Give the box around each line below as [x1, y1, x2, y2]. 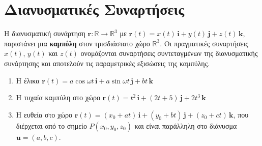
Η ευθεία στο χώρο [16, 109, 73, 120]
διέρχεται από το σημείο [16, 120, 87, 131]
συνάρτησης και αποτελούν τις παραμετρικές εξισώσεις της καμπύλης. [4, 57, 210, 68]
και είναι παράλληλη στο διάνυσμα [134, 120, 237, 131]
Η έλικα [16, 75, 40, 85]
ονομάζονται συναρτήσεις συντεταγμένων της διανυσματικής [80, 48, 258, 59]
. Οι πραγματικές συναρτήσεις [160, 38, 248, 48]
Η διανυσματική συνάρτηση [4, 28, 85, 39]
